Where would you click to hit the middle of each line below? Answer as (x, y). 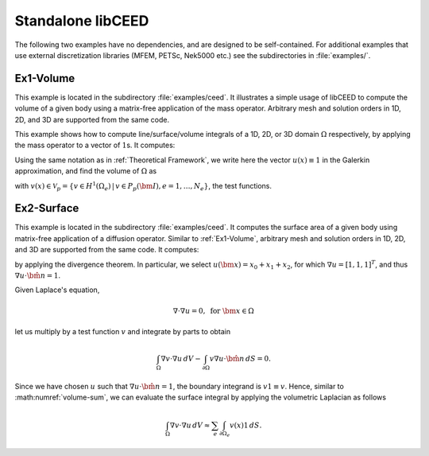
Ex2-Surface (47, 208)
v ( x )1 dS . (245, 425)
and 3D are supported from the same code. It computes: (107, 250)
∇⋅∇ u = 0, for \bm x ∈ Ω (213, 311)
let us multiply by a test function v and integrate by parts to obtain (123, 332)
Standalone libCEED (82, 21)
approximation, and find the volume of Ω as (86, 171)
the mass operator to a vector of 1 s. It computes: (95, 145)
